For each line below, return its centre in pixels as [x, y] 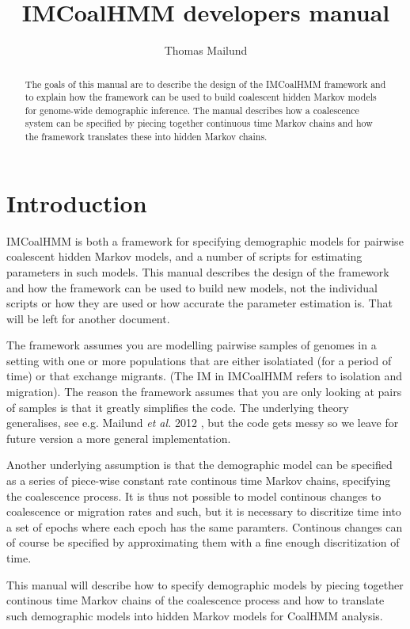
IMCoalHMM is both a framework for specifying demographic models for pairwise [205, 240]
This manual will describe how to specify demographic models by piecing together [205, 584]
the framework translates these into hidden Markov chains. [146, 137]
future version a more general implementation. [119, 438]
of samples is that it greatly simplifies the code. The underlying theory [178, 407]
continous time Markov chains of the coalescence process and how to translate [196, 600]
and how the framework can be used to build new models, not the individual [192, 287]
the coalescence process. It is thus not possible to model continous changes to [194, 496]
